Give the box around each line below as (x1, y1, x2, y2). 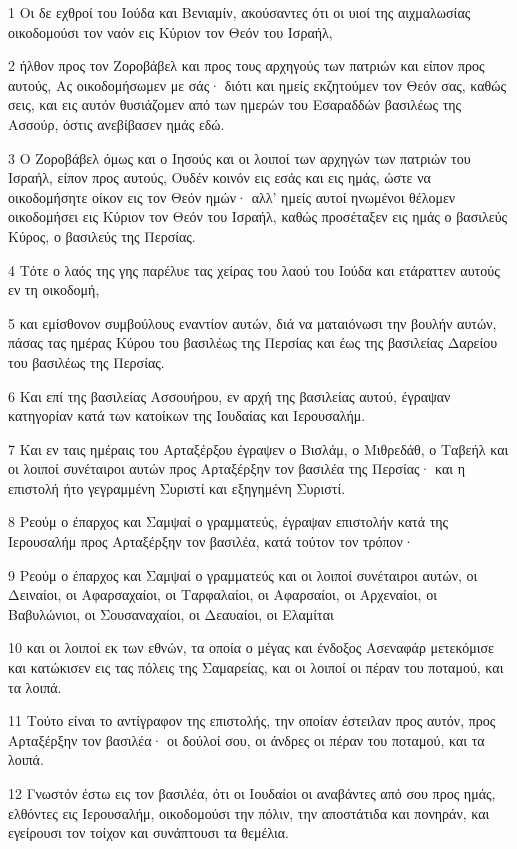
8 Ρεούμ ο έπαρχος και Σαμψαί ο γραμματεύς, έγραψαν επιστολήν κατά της (8, 511, 449, 532)
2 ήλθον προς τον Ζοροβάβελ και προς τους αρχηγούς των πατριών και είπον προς (8, 55, 485, 76)
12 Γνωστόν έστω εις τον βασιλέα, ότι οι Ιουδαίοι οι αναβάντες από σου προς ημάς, (8, 783, 496, 803)
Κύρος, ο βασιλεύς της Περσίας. (8, 225, 196, 246)
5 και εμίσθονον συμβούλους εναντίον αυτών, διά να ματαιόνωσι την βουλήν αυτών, (8, 312, 497, 333)
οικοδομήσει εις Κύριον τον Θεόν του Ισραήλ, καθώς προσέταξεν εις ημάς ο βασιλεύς (8, 206, 508, 227)
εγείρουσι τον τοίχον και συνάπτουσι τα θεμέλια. (8, 822, 289, 843)
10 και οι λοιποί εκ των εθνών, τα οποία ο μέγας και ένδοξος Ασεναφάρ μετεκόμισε (8, 637, 494, 658)
